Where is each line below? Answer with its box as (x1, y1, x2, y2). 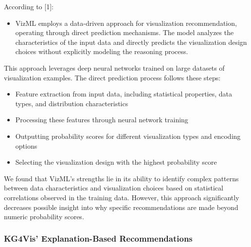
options (15, 140, 37, 151)
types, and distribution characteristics (15, 98, 128, 108)
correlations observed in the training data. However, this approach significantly (4, 192, 239, 202)
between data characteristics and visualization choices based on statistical (4, 183, 223, 193)
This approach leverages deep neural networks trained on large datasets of (4, 62, 225, 73)
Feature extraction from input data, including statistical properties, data (15, 89, 232, 99)
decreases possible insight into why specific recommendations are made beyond (4, 202, 238, 212)
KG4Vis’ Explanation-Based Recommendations (4, 232, 193, 244)
